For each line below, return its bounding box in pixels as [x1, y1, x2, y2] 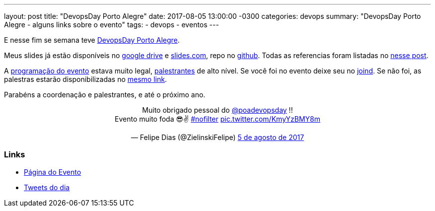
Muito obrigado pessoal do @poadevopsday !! [142, 106, 293, 114]
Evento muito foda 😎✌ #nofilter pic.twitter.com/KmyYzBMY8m [115, 115, 320, 123]
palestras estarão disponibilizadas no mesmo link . [4, 75, 167, 83]
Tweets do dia [24, 183, 70, 192]
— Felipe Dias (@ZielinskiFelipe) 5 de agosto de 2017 [131, 133, 304, 141]
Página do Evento [24, 167, 81, 176]
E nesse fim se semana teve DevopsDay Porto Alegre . [4, 36, 180, 44]
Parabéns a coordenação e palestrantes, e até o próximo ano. [4, 90, 206, 99]
